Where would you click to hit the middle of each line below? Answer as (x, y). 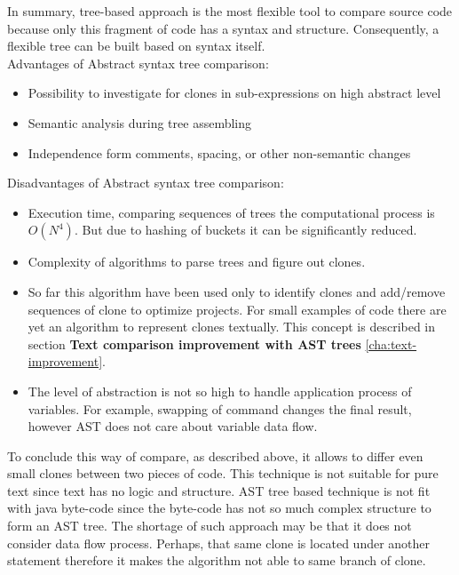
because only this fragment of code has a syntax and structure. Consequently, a (223, 28)
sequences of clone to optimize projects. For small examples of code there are (237, 309)
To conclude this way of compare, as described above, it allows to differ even (215, 455)
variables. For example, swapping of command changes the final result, (220, 408)
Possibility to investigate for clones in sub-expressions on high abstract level (234, 93)
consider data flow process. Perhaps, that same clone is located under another (219, 543)
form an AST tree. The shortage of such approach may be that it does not (210, 526)
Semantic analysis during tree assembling (140, 122)
